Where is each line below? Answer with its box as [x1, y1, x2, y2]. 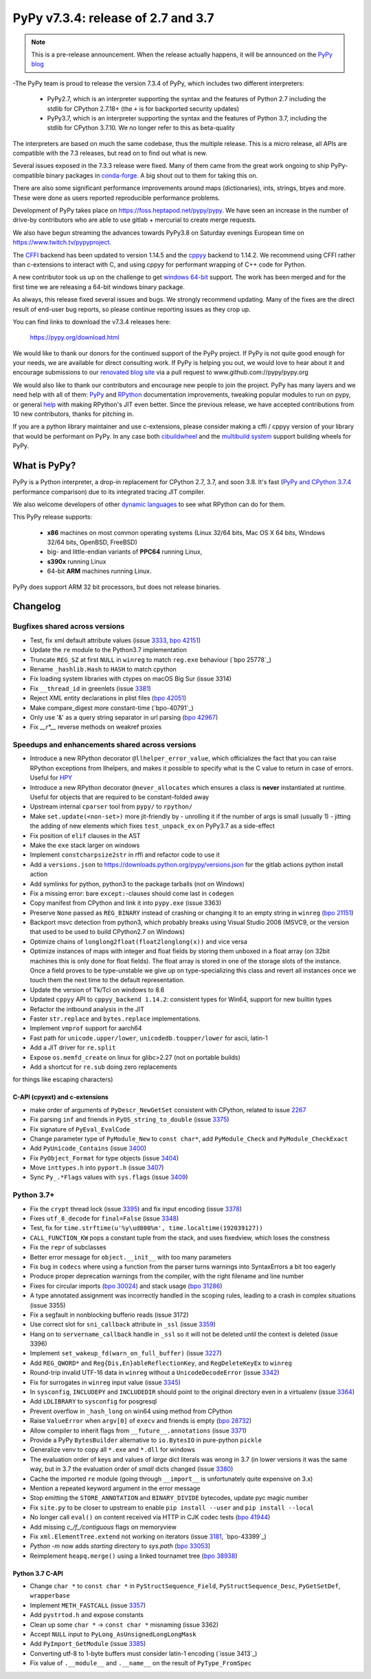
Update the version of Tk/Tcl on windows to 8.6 [30, 985, 165, 994]
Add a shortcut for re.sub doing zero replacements [30, 1063, 178, 1071]
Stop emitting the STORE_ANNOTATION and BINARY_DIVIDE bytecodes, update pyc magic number [30, 1494, 308, 1502]
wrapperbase [30, 1592, 70, 1600]
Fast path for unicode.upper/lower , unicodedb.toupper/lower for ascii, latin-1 [30, 1034, 268, 1042]
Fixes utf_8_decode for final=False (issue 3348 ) [30, 1214, 179, 1222]
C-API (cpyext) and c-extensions [12, 1093, 109, 1101]
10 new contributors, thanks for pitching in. [12, 410, 134, 418]
